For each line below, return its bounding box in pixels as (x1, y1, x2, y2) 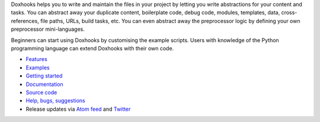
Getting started (25, 72, 63, 79)
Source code (25, 89, 57, 96)
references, (11, 17, 40, 24)
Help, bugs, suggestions (25, 97, 85, 104)
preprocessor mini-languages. (11, 25, 85, 33)
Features (25, 56, 47, 63)
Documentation (25, 81, 63, 88)
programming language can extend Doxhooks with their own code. (11, 44, 174, 52)
